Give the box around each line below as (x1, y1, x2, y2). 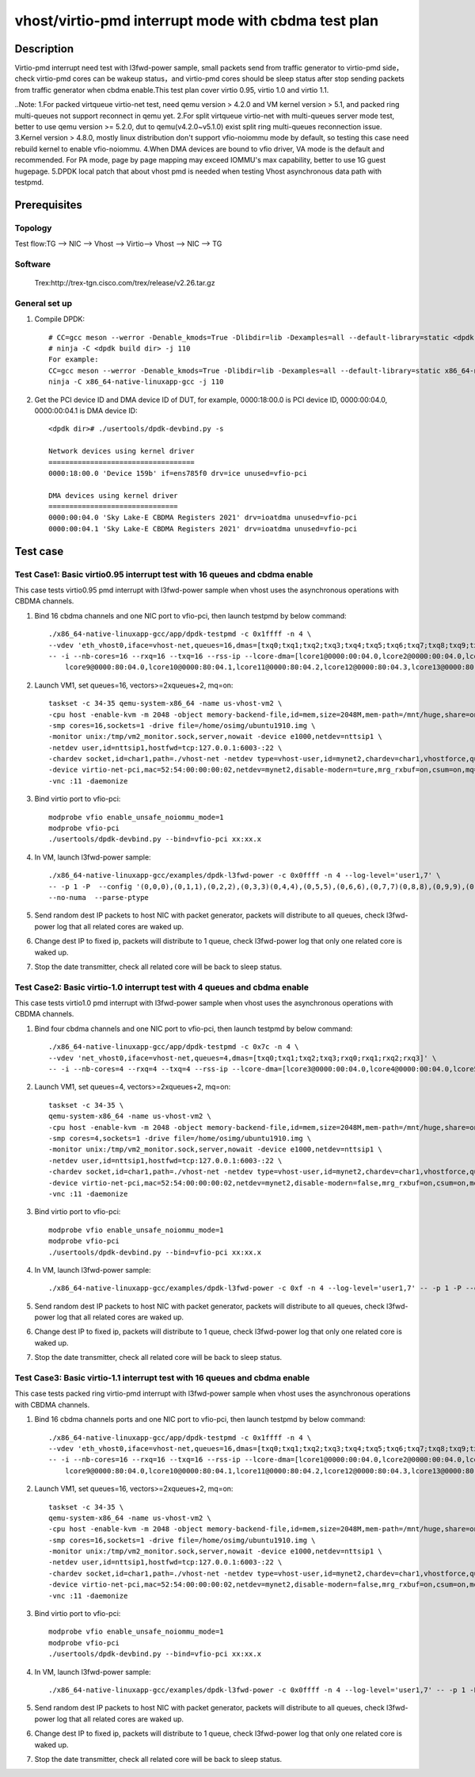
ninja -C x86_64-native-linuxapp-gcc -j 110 (48, 377, 225, 386)
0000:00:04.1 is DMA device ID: (34, 405, 138, 416)
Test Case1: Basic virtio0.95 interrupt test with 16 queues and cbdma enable (14, 569, 313, 580)
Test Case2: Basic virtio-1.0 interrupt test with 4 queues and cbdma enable (14, 982, 309, 993)
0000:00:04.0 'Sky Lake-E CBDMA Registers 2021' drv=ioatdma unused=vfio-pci (48, 513, 358, 523)
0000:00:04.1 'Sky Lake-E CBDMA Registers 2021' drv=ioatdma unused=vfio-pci (48, 524, 358, 533)
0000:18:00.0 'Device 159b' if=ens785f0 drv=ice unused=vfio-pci (48, 469, 308, 477)
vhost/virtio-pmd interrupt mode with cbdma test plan (14, 12, 379, 29)
